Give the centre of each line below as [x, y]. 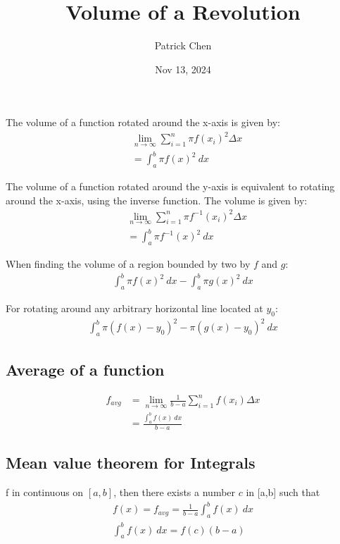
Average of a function [85, 369]
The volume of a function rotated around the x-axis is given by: [143, 122]
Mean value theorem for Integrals [131, 463]
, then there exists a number [175, 492]
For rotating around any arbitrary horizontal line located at [134, 308]
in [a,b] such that [283, 492]
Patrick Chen [183, 45]
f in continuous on [45, 492]
